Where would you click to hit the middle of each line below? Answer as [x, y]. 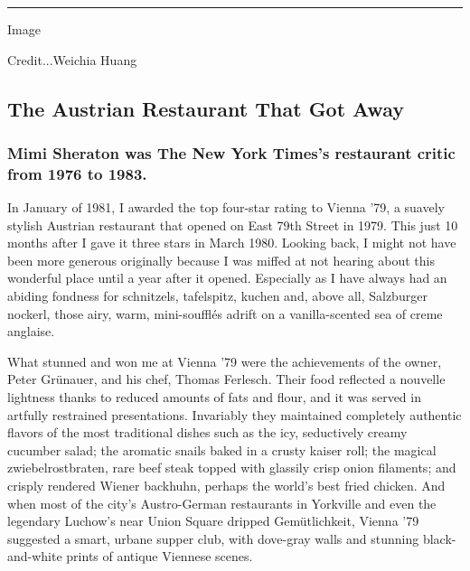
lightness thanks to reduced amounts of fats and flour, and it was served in [214, 397]
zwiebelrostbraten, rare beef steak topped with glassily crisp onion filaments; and [232, 468]
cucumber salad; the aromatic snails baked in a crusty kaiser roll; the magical [222, 449]
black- [439, 538]
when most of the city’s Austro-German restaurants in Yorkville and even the [222, 503]
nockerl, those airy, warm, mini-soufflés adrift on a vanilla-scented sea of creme [225, 313]
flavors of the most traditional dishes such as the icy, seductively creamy [207, 432]
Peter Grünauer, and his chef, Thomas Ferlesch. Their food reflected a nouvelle [226, 379]
